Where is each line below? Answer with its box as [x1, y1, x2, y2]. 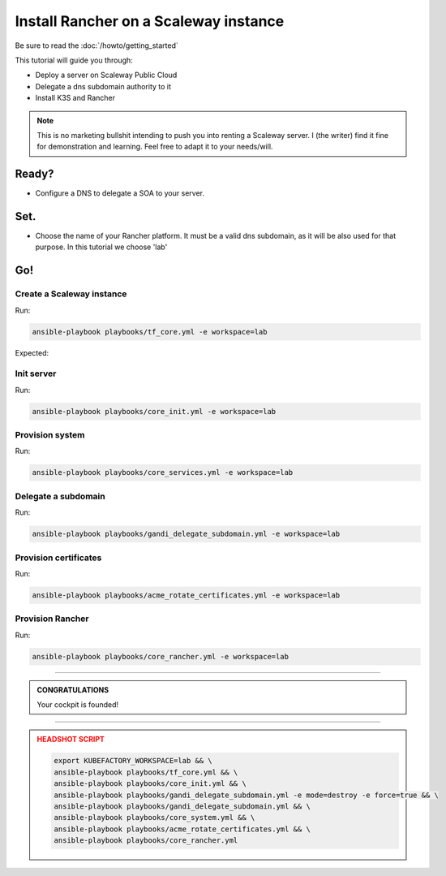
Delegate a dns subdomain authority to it [35, 81, 172, 91]
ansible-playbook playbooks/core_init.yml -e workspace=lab [32, 407, 277, 416]
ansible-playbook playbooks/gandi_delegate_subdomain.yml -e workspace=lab [32, 529, 341, 539]
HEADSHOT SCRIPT [36, 735, 105, 744]
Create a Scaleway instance [15, 288, 127, 300]
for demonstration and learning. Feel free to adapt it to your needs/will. [36, 142, 273, 152]
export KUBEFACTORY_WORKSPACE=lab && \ [54, 756, 212, 766]
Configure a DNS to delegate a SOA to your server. [35, 188, 204, 198]
